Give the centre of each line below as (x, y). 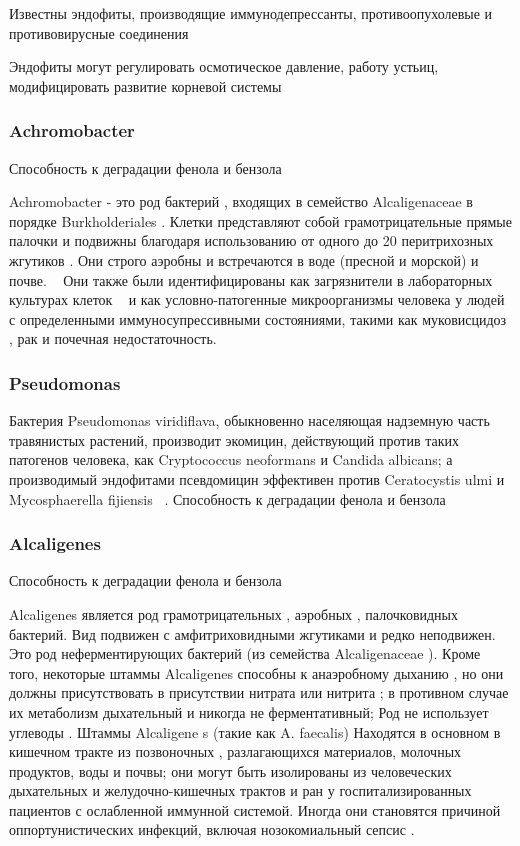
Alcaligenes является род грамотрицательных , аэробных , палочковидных (234, 613)
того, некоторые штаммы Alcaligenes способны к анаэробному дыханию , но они (256, 672)
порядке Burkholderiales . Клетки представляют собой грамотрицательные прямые (260, 220)
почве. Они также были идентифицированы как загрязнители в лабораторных (251, 279)
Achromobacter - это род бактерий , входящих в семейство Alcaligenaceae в (241, 201)
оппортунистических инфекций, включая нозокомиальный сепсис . (212, 829)
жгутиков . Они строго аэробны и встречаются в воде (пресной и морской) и (244, 259)
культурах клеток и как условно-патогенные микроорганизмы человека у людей (257, 299)
